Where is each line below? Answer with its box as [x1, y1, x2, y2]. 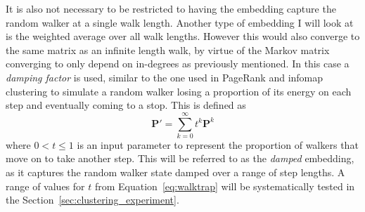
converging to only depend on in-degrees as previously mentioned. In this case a [6, 56, 350, 71]
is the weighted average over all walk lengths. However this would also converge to [6, 29, 360, 44]
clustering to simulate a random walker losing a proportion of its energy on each [6, 84, 352, 98]
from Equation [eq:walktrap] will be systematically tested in [94, 178, 355, 193]
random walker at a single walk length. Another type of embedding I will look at [6, 15, 354, 29]
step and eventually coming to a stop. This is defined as [6, 98, 246, 112]
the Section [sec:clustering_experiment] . [6, 192, 179, 207]
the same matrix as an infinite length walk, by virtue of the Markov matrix [6, 42, 330, 57]
